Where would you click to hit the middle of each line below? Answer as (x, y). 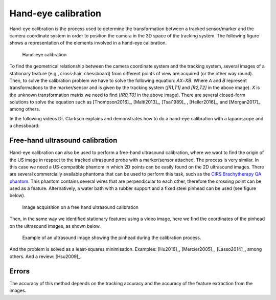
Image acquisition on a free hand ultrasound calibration (80, 207)
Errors (20, 271)
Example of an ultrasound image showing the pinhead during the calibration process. (112, 238)
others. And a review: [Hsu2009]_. (45, 256)
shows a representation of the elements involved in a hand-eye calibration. (88, 43)
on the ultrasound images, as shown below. (55, 226)
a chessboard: (25, 126)
